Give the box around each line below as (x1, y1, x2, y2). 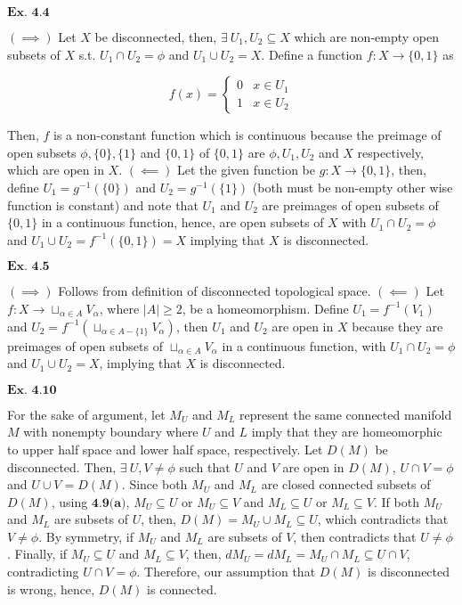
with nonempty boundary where (23, 422, 199, 441)
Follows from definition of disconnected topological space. (58, 282, 371, 300)
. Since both (121, 475, 188, 494)
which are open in (7, 160, 104, 179)
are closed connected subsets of (261, 475, 431, 494)
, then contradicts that (293, 527, 417, 545)
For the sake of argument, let (7, 405, 166, 423)
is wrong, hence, (7, 579, 95, 598)
